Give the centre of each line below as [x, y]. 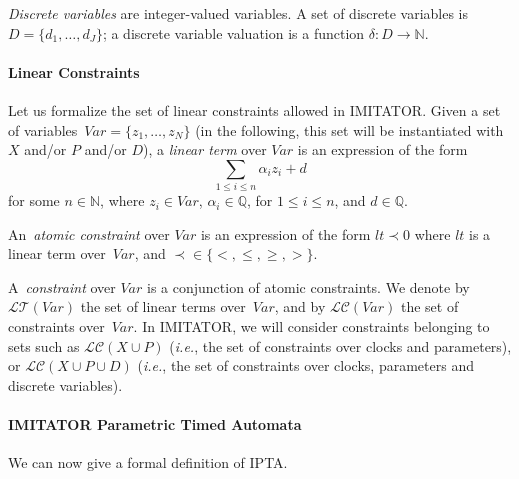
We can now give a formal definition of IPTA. [148, 462]
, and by [300, 306]
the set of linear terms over [163, 306]
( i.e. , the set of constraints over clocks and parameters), [340, 345]
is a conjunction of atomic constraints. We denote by [308, 286]
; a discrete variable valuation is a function [233, 32]
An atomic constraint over [89, 233]
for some [34, 200]
